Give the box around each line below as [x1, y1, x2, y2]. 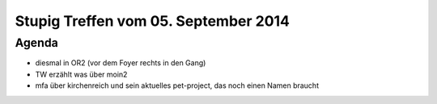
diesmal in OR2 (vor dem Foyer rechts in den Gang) [35, 58, 206, 68]
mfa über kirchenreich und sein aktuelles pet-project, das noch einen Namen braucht [35, 81, 320, 90]
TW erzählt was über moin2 [35, 69, 128, 79]
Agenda [15, 35, 58, 50]
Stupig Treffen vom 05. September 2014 [15, 12, 291, 30]
